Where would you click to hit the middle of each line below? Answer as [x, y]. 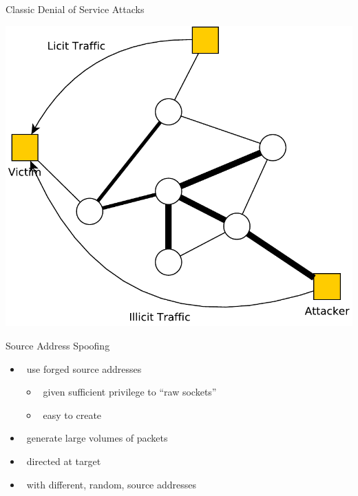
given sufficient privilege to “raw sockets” [130, 392]
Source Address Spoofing [58, 345]
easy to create [72, 414]
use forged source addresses [84, 368]
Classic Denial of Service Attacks [75, 9]
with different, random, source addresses [112, 484]
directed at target [64, 461]
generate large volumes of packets [97, 438]
